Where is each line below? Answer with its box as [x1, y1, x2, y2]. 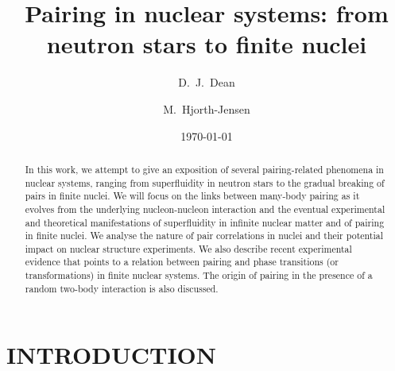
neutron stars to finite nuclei [46, 28, 367, 60]
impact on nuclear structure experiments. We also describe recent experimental [25, 242, 352, 255]
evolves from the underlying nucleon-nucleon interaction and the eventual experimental [25, 202, 385, 215]
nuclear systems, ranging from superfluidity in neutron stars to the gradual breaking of [25, 176, 385, 189]
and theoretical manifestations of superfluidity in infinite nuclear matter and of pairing [25, 215, 385, 229]
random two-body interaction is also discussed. [25, 281, 219, 295]
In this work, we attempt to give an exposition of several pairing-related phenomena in [25, 162, 384, 176]
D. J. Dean [178, 74, 235, 91]
